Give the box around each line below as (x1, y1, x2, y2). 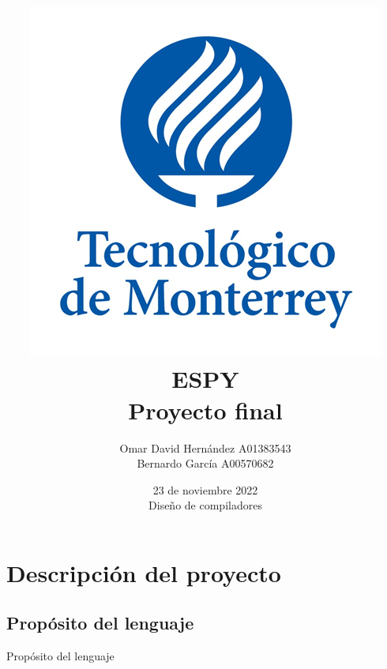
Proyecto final (128, 393, 283, 426)
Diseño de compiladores (148, 497, 262, 513)
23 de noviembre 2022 (152, 481, 258, 498)
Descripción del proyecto (6, 556, 281, 588)
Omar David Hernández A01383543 (119, 439, 291, 456)
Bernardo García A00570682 (137, 455, 274, 472)
